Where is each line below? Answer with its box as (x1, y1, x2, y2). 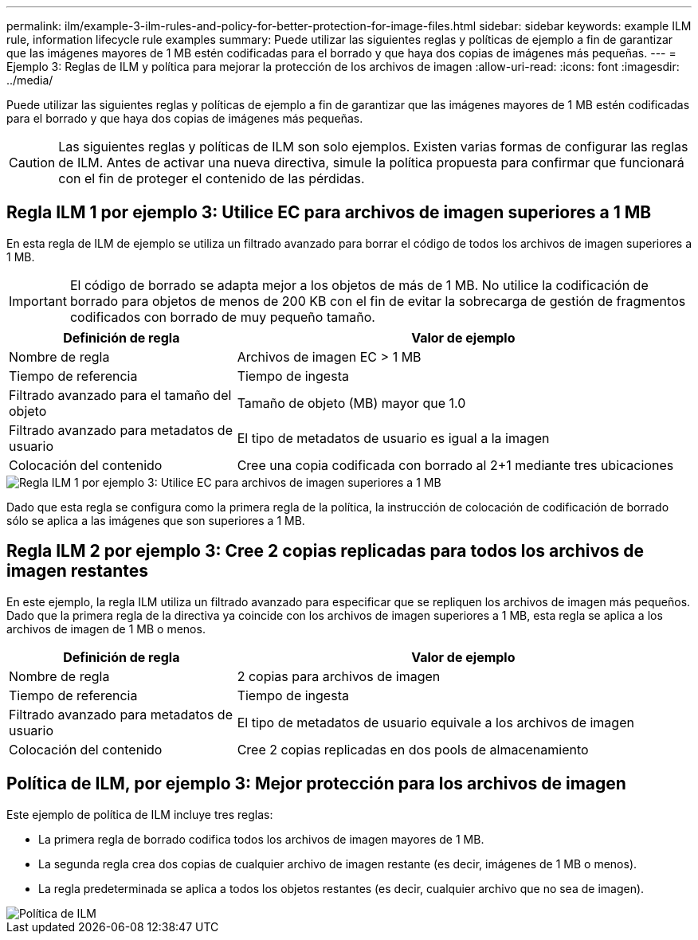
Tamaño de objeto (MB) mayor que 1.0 (237, 394, 466, 411)
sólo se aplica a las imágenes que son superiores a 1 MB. (6, 513, 305, 527)
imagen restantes (6, 561, 148, 582)
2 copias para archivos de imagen (237, 668, 441, 684)
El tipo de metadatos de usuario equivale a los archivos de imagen (237, 714, 634, 730)
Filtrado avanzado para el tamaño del (9, 386, 232, 403)
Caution (9, 155, 56, 170)
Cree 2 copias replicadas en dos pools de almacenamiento (237, 741, 589, 758)
